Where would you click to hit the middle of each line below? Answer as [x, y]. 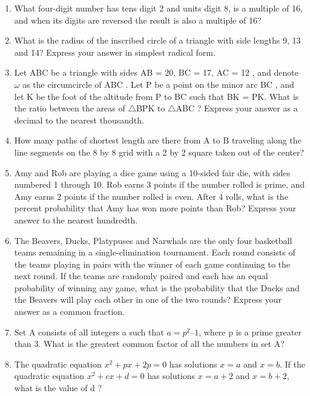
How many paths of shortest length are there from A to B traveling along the [158, 140]
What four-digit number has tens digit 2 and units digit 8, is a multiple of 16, [158, 8]
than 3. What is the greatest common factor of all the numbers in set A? [149, 344]
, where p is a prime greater [250, 332]
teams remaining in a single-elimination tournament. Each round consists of [155, 252]
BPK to [150, 108]
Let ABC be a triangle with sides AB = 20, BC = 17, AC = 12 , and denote [156, 72]
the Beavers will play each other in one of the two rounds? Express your [148, 299]
